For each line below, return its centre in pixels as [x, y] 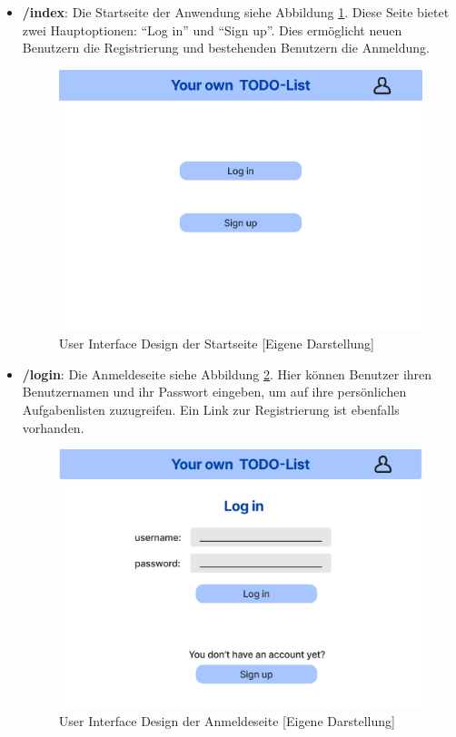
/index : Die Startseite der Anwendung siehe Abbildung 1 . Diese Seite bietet [236, 12]
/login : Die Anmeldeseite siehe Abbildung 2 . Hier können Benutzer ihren [227, 373]
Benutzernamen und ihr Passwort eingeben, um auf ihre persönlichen [214, 392]
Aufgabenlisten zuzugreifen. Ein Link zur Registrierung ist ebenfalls [211, 410]
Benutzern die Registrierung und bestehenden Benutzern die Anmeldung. [226, 48]
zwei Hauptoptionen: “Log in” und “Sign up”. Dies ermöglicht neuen [212, 29]
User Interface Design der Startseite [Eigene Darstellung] [216, 344]
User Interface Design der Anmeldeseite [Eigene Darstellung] [227, 721]
